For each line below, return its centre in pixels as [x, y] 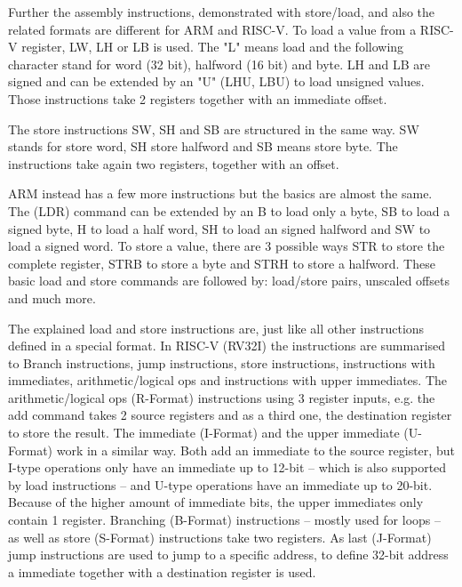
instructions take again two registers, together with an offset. [174, 163]
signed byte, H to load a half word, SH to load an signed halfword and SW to [219, 228]
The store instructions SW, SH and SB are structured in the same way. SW [214, 129]
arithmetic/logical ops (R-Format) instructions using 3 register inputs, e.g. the [222, 397]
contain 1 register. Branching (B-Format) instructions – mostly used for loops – [225, 520]
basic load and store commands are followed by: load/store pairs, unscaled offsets [229, 281]
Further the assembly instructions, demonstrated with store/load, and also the [222, 12]
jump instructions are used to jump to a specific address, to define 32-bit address [228, 555]
